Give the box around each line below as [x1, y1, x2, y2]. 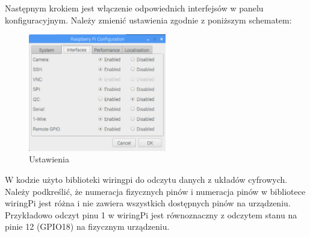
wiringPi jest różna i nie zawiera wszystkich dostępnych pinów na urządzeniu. [5, 197, 291, 209]
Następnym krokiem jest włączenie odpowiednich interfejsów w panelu [5, 2, 264, 14]
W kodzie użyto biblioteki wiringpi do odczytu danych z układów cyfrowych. [5, 173, 288, 185]
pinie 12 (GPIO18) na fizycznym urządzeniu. [5, 220, 170, 233]
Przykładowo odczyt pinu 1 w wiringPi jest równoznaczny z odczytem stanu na [5, 208, 297, 221]
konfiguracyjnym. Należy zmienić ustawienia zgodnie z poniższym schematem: [5, 13, 292, 26]
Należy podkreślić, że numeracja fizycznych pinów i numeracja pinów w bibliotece [5, 185, 306, 197]
